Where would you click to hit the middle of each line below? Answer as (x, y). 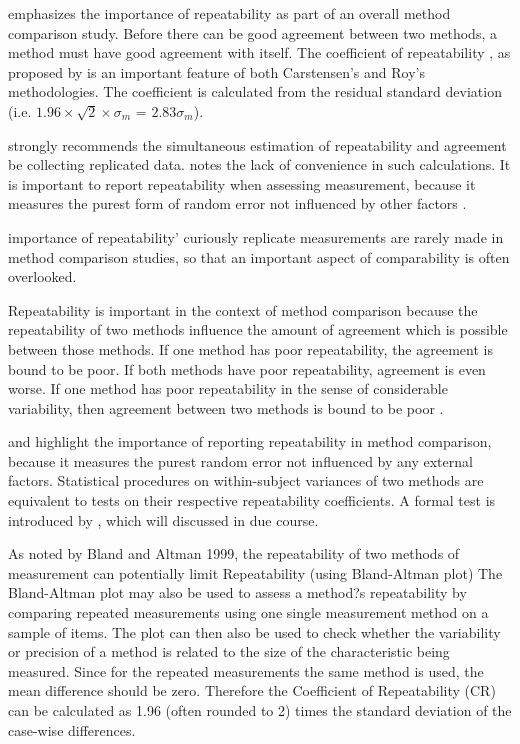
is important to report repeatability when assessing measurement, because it (242, 183)
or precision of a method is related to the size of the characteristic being (229, 651)
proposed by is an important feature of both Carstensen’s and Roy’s (216, 71)
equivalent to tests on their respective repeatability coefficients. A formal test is (252, 500)
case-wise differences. (72, 729)
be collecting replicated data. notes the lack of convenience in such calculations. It (259, 164)
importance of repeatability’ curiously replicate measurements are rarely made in (256, 236)
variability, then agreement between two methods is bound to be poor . (226, 407)
